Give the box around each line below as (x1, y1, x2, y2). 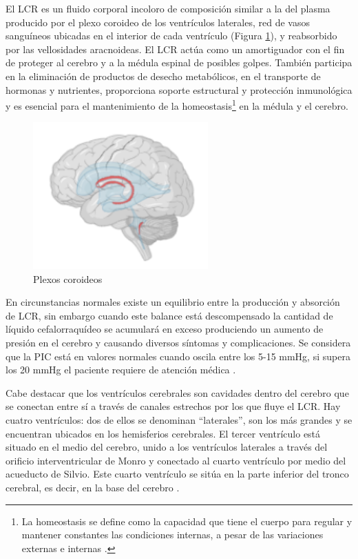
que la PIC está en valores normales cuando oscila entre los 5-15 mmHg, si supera (6, 349, 350, 363)
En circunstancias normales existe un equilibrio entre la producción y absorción (6, 295, 340, 309)
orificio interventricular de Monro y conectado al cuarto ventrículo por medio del (6, 453, 346, 467)
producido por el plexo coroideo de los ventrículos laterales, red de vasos (6, 14, 310, 29)
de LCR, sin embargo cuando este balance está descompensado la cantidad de (6, 308, 333, 322)
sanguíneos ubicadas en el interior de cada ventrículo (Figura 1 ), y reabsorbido (6, 28, 337, 43)
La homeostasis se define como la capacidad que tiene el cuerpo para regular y (21, 513, 352, 528)
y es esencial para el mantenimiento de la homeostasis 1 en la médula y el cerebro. (6, 97, 348, 112)
